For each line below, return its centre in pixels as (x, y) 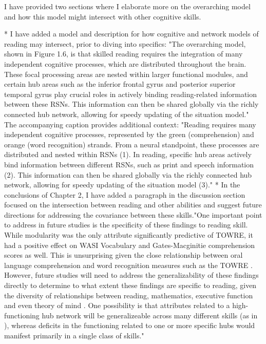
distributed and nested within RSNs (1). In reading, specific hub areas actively (128, 154)
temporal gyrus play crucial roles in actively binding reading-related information (131, 94)
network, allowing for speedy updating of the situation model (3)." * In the (122, 185)
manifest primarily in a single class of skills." (74, 335)
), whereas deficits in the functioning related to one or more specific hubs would (130, 325)
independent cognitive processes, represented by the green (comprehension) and (129, 134)
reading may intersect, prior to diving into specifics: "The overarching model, (125, 43)
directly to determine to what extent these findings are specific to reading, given (130, 285)
